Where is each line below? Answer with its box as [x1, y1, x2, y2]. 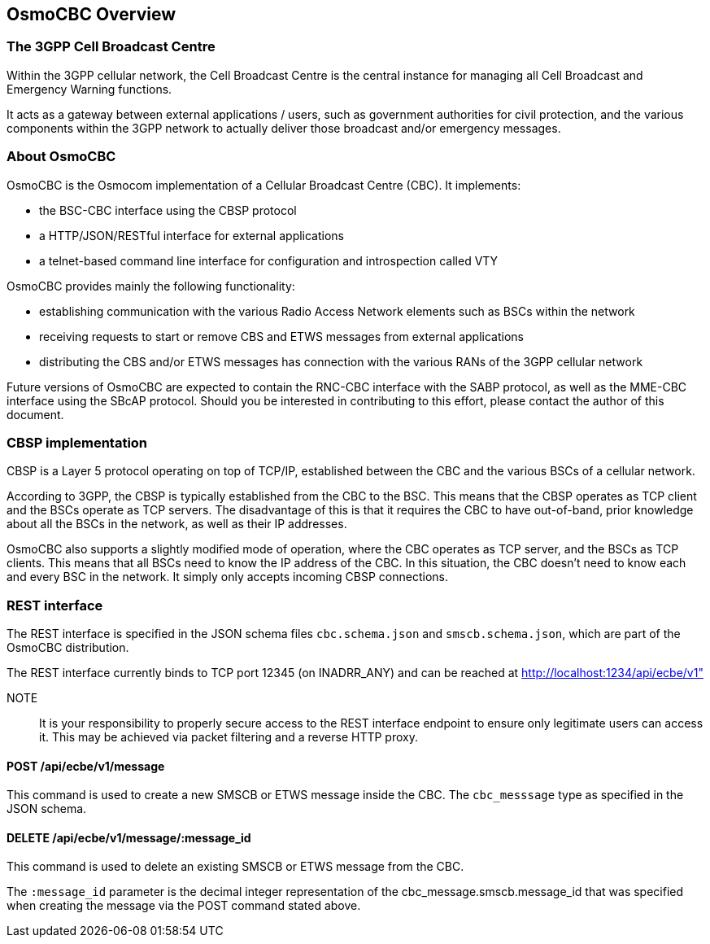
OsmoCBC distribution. [7, 640, 129, 655]
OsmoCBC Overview [7, 4, 176, 24]
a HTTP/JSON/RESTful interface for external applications [39, 228, 345, 243]
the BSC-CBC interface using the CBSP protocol [39, 203, 297, 217]
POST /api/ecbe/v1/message [7, 758, 165, 773]
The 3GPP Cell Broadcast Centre [7, 38, 216, 55]
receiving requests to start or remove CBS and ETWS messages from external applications [39, 329, 524, 343]
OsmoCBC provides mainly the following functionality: [7, 278, 295, 293]
